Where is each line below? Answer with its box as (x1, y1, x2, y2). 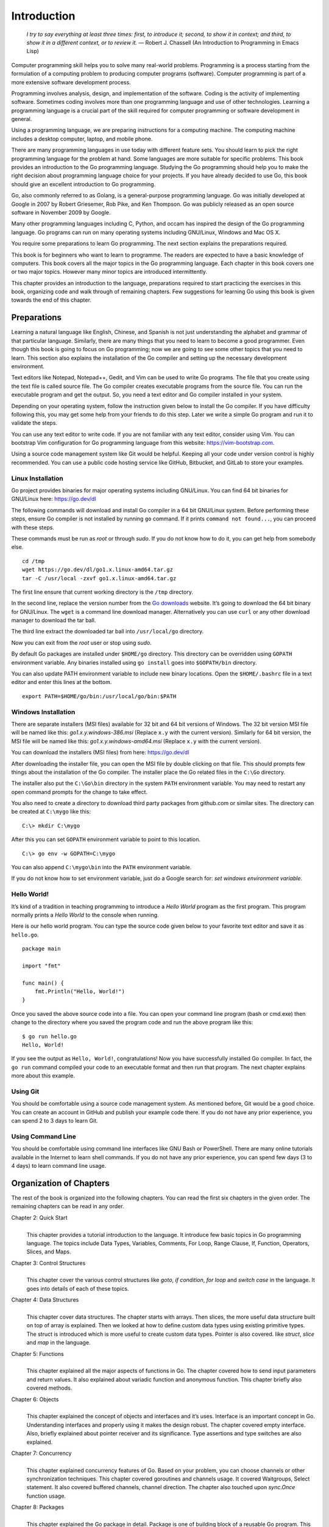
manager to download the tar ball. (11, 617, 96, 624)
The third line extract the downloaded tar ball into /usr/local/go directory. (11, 628, 204, 635)
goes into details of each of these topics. (26, 1285, 129, 1292)
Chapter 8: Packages (11, 1503, 64, 1511)
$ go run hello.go (22, 1033, 77, 1040)
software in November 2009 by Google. (11, 208, 111, 216)
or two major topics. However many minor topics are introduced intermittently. (11, 268, 207, 275)
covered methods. (26, 1384, 73, 1392)
